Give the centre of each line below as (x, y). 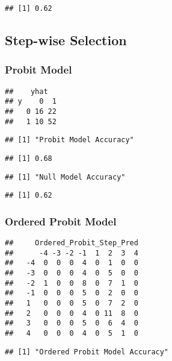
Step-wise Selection (66, 40)
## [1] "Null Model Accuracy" (65, 177)
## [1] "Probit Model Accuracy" (69, 140)
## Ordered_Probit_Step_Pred (72, 243)
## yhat (26, 91)
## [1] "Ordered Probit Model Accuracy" (87, 352)
